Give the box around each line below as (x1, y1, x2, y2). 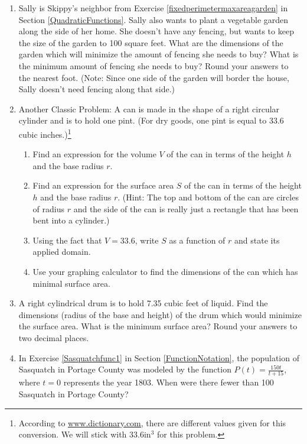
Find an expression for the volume (32, 148, 156, 160)
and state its (234, 234, 280, 246)
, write (135, 234, 159, 246)
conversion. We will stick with (18, 428, 127, 440)
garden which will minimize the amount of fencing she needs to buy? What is (18, 48, 299, 60)
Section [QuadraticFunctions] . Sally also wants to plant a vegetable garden (18, 13, 289, 25)
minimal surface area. (32, 277, 110, 289)
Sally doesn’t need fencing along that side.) (18, 83, 175, 95)
